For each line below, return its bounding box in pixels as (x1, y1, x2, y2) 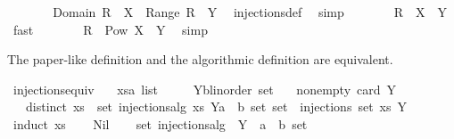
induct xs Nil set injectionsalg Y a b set (12, 114, 308, 133)
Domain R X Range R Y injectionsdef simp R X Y (53, 3, 448, 20)
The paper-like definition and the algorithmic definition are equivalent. (7, 50, 393, 69)
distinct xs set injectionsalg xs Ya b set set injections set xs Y (25, 97, 407, 116)
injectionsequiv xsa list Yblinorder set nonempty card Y (12, 79, 397, 98)
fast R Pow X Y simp (12, 20, 208, 38)
